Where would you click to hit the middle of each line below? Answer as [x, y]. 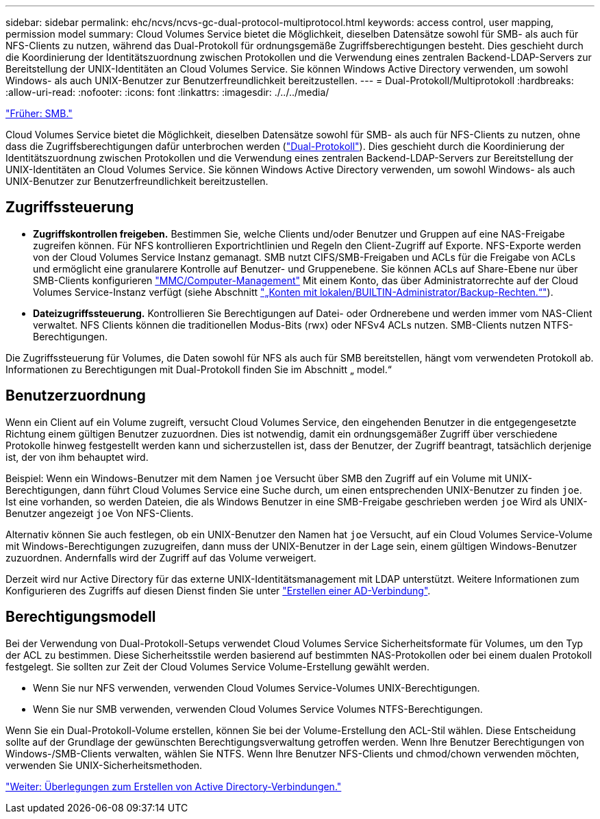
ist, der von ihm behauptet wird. [77, 457]
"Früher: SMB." [39, 113]
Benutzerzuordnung [76, 396]
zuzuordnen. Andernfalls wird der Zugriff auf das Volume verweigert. [161, 557]
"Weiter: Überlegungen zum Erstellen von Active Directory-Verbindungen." [174, 786]
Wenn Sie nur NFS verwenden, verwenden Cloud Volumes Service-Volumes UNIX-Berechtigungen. [257, 688]
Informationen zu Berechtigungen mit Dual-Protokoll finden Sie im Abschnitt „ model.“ [199, 369]
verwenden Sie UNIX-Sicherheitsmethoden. [104, 765]
